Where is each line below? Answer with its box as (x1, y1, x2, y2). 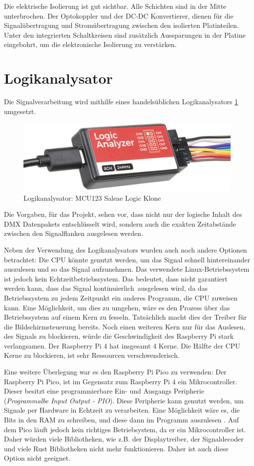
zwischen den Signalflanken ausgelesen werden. (4, 228, 143, 238)
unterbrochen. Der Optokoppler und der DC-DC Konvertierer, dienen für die (4, 10, 233, 21)
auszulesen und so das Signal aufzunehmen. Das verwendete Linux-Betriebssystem (4, 264, 250, 274)
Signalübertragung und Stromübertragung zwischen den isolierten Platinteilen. (4, 20, 239, 30)
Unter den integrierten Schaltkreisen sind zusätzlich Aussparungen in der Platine (4, 29, 246, 40)
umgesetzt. (4, 106, 36, 116)
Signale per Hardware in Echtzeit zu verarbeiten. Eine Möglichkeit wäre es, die (4, 405, 240, 415)
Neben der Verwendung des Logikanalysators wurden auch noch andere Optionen (4, 244, 247, 255)
